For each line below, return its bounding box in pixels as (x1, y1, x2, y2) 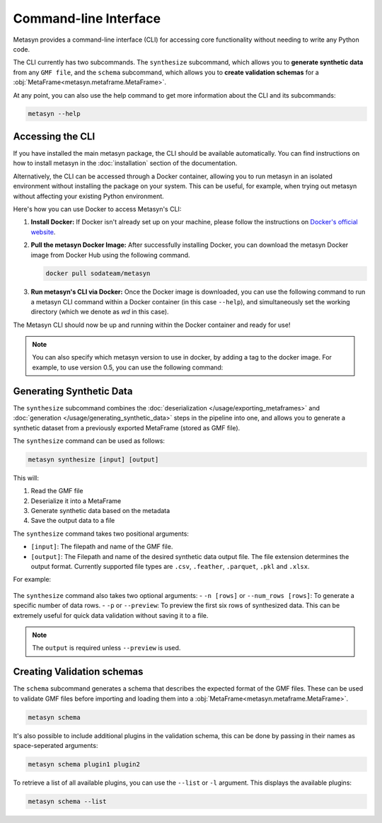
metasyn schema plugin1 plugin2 (28, 760, 141, 768)
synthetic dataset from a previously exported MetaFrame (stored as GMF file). (13, 423, 241, 432)
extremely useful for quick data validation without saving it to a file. (13, 611, 209, 619)
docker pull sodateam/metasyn (45, 270, 151, 277)
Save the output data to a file (30, 517, 115, 525)
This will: (13, 473, 39, 482)
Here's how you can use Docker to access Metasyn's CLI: (13, 205, 182, 213)
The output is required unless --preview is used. (32, 644, 181, 652)
